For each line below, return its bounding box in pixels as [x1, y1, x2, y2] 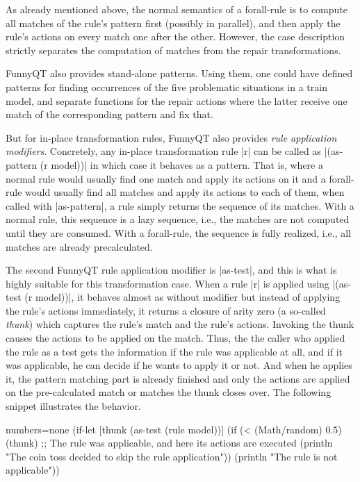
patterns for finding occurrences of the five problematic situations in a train [6, 79, 327, 94]
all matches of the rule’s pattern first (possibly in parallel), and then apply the [6, 15, 341, 30]
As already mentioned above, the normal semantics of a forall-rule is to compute [6, 2, 347, 16]
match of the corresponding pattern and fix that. [6, 107, 213, 122]
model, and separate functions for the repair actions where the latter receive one [6, 93, 347, 108]
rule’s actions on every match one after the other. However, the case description [6, 29, 345, 44]
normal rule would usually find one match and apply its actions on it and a [6, 171, 326, 185]
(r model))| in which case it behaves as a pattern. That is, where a [40, 157, 323, 172]
